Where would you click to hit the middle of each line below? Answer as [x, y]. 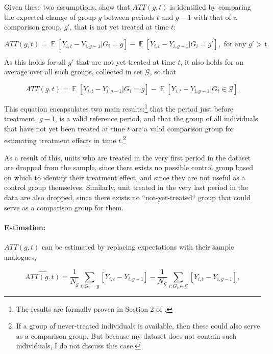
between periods [129, 17]
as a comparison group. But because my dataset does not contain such [126, 335]
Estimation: [25, 227]
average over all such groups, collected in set [73, 72]
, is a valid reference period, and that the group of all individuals [156, 118]
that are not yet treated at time [126, 61]
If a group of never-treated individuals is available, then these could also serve [138, 326]
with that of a [215, 17]
